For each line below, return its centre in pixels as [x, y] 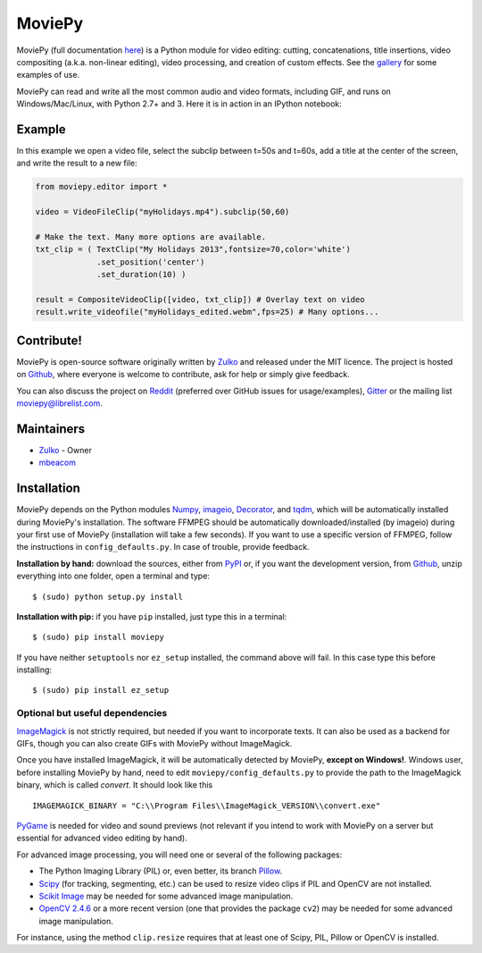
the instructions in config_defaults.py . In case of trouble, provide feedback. [163, 547]
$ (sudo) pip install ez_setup [101, 690]
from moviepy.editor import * [101, 187]
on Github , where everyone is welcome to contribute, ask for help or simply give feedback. [183, 375]
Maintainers [51, 429]
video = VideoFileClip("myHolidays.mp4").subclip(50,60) [162, 212]
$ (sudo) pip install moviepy [99, 637]
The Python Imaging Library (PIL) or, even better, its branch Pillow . [161, 871]
